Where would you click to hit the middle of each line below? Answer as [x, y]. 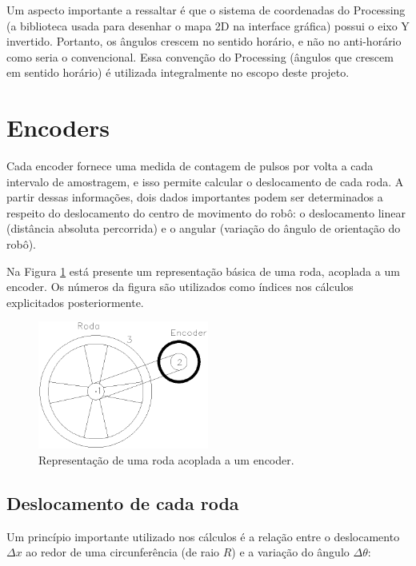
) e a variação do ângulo [290, 552]
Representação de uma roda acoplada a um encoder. [166, 460]
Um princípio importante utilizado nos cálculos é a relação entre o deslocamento [203, 536]
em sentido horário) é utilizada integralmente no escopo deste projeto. [178, 72]
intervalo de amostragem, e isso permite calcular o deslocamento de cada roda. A [205, 181]
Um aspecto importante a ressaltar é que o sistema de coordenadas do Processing [206, 10]
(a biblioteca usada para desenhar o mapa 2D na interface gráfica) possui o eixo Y [208, 25]
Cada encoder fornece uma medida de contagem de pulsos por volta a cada [190, 166]
